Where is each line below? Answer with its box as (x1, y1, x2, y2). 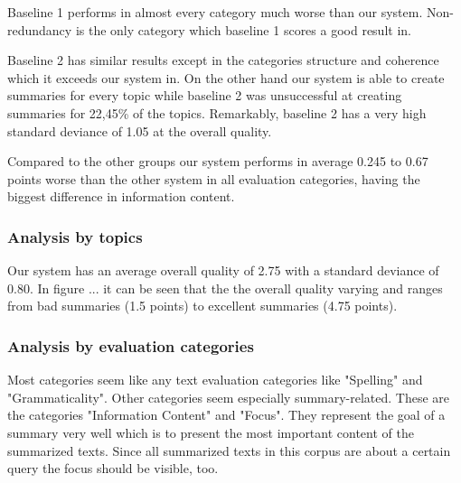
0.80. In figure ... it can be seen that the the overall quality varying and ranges (7, 278, 443, 297)
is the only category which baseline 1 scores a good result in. (75, 20, 411, 39)
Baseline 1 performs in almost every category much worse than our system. (7, 3, 423, 21)
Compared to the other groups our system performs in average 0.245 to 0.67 (7, 152, 428, 171)
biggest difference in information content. (7, 187, 235, 206)
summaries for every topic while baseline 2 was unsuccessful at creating (7, 86, 402, 105)
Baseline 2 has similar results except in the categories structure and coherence (7, 51, 439, 70)
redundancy (7, 20, 72, 39)
